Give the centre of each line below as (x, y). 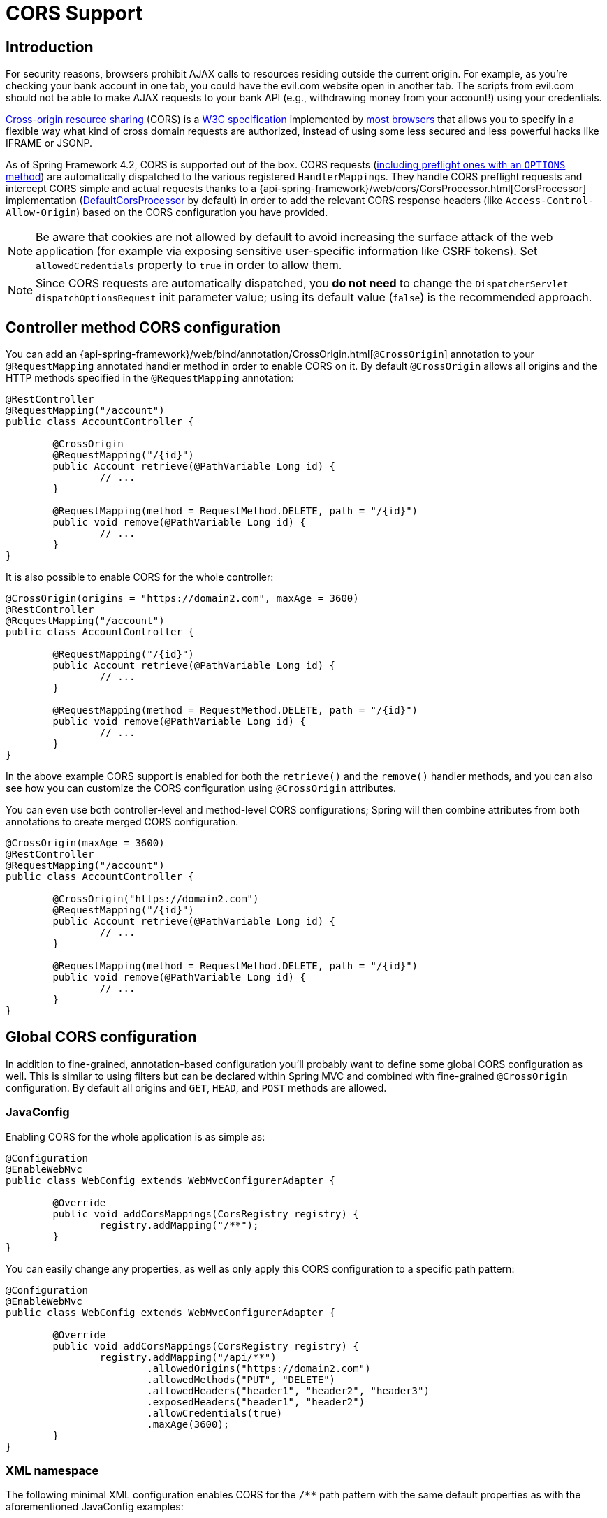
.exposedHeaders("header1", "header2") (256, 1402)
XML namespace (52, 1470)
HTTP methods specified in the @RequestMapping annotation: (150, 378)
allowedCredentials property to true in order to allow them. (189, 265)
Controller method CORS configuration (143, 327)
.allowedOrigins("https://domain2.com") (259, 1368)
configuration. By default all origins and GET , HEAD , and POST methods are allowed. (196, 1087)
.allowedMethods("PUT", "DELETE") (241, 1379)
